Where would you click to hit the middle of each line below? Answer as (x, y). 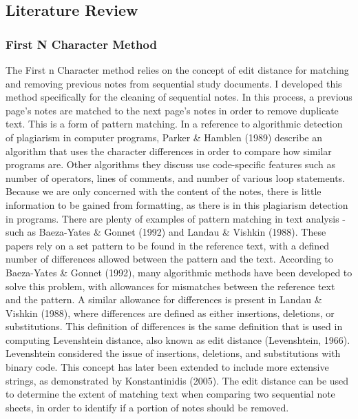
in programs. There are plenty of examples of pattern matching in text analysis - (176, 218)
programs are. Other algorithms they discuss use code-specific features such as (170, 164)
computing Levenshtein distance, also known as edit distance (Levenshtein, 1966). (178, 339)
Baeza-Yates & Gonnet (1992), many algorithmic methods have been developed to (179, 272)
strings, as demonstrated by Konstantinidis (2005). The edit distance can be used (177, 380)
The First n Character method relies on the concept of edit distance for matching (177, 70)
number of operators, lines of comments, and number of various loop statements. (175, 177)
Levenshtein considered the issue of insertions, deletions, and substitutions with (173, 353)
